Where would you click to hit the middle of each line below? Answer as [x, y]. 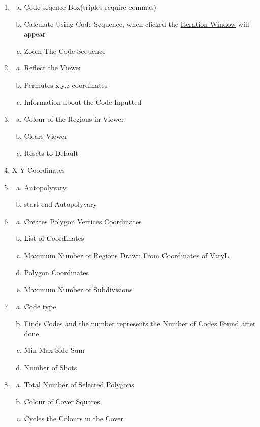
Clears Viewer [46, 136]
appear [35, 34]
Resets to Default [51, 153]
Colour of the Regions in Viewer [74, 119]
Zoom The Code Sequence [65, 50]
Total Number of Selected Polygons [79, 384]
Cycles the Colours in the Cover [74, 418]
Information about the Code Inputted [83, 102]
